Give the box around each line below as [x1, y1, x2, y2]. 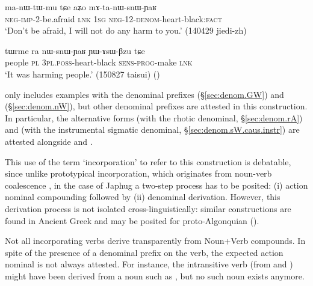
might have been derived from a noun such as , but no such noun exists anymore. [5, 269, 305, 282]
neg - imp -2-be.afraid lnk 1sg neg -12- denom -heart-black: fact [5, 12, 222, 25]
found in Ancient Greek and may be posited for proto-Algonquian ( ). [5, 214, 259, 227]
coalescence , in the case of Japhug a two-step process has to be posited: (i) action [5, 178, 308, 191]
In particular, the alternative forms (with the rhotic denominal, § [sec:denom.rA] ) [5, 111, 303, 124]
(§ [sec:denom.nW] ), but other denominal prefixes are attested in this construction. [5, 100, 308, 112]
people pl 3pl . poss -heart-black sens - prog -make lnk [5, 56, 193, 68]
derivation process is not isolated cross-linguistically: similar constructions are [5, 202, 291, 214]
